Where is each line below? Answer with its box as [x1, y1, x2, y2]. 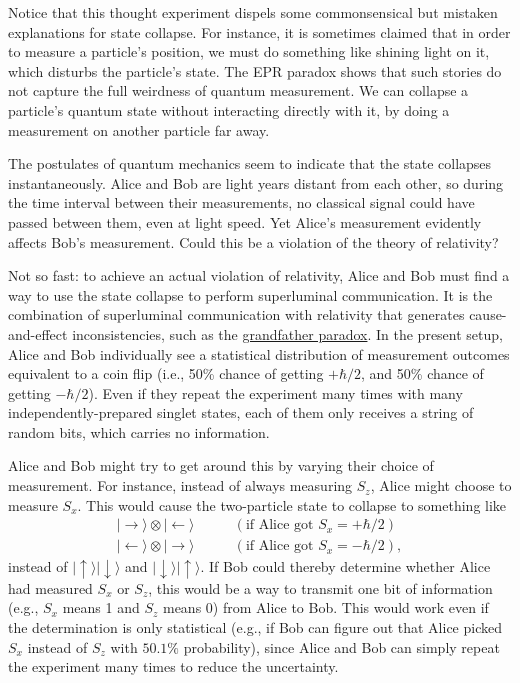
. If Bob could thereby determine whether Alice [200, 556, 491, 577]
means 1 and [62, 597, 140, 618]
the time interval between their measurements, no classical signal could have [8, 192, 475, 213]
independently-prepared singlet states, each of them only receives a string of [8, 402, 474, 423]
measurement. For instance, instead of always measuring [8, 475, 353, 496]
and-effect [8, 323, 68, 344]
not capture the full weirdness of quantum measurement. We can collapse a [8, 80, 469, 101]
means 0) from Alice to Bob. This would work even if [162, 597, 489, 618]
